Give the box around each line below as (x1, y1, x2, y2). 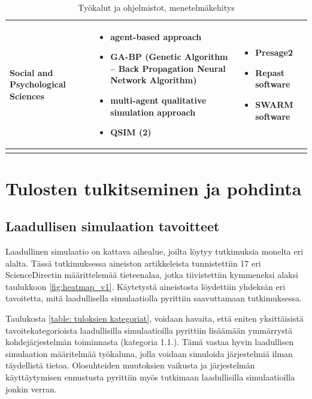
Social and (10, 66, 53, 78)
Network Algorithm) (110, 74, 197, 86)
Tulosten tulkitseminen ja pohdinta (5, 176, 302, 200)
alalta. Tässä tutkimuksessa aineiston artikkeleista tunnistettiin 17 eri (5, 256, 261, 269)
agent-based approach (110, 30, 202, 43)
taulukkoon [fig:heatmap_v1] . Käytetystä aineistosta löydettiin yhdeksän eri (5, 280, 286, 292)
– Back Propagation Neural (110, 62, 226, 74)
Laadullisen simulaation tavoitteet (5, 217, 220, 235)
